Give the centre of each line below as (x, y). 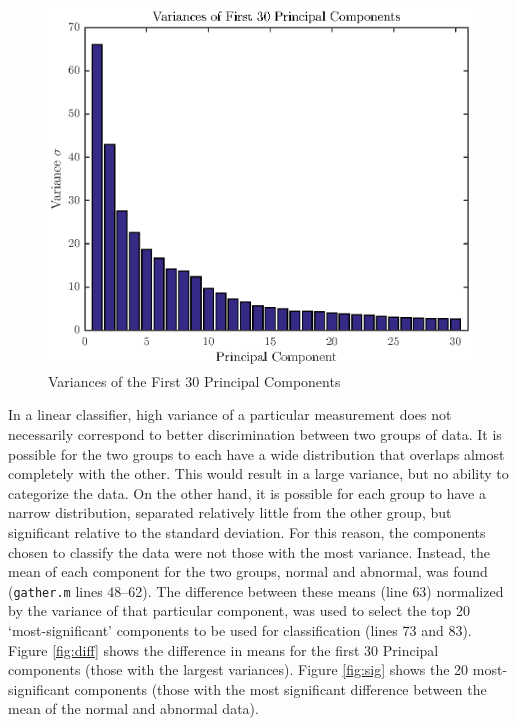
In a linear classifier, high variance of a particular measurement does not (230, 414)
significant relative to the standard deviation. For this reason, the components (247, 531)
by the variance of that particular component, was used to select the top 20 (239, 610)
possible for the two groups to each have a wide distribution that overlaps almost (256, 453)
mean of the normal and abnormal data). (133, 708)
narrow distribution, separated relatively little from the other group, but (230, 512)
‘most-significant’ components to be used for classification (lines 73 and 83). (240, 629)
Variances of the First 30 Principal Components (194, 380)
